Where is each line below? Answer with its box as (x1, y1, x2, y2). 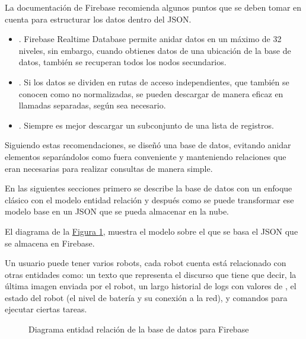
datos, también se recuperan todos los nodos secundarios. (18, 56, 227, 68)
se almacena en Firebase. (5, 236, 95, 249)
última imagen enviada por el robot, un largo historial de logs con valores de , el (5, 280, 297, 292)
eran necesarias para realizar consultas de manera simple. (5, 162, 213, 174)
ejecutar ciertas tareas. (5, 303, 87, 315)
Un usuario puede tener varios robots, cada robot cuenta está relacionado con (5, 257, 286, 269)
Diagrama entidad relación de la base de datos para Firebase (28, 323, 249, 335)
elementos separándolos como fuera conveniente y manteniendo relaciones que (5, 150, 286, 162)
